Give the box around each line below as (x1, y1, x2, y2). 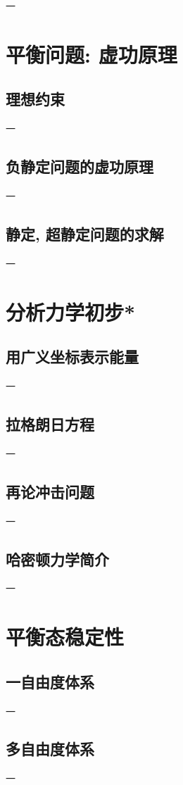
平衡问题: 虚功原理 (6, 39, 177, 68)
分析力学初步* (6, 297, 136, 326)
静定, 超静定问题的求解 (6, 222, 164, 244)
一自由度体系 (6, 670, 94, 692)
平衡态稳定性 (6, 622, 125, 651)
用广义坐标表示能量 (6, 346, 139, 368)
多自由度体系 (6, 738, 94, 760)
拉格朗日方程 (6, 413, 94, 434)
